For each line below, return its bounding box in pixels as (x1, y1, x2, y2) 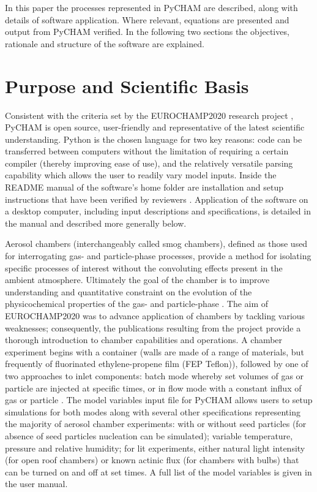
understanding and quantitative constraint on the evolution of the (5, 285, 252, 298)
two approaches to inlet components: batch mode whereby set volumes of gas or (5, 369, 304, 382)
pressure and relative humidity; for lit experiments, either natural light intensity (5, 441, 305, 454)
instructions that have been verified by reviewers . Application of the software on (5, 192, 308, 205)
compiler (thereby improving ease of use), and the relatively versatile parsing (5, 156, 293, 169)
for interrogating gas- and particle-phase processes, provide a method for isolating (5, 249, 311, 262)
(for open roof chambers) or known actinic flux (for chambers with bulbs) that (5, 453, 299, 466)
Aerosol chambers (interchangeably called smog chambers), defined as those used (5, 237, 308, 250)
